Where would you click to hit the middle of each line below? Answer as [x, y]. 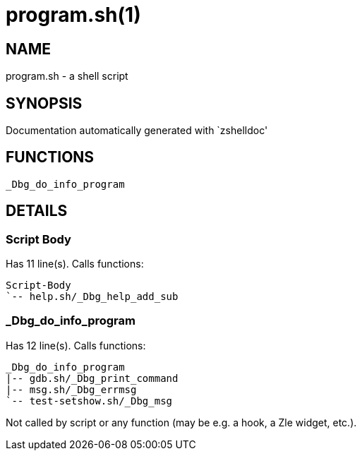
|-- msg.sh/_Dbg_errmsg [71, 389]
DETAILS [37, 211]
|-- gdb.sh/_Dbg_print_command [92, 378]
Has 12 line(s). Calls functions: [76, 345]
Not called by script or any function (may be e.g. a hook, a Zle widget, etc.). [181, 422]
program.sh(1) [73, 15]
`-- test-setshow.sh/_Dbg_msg [89, 401]
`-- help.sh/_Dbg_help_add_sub [92, 297]
